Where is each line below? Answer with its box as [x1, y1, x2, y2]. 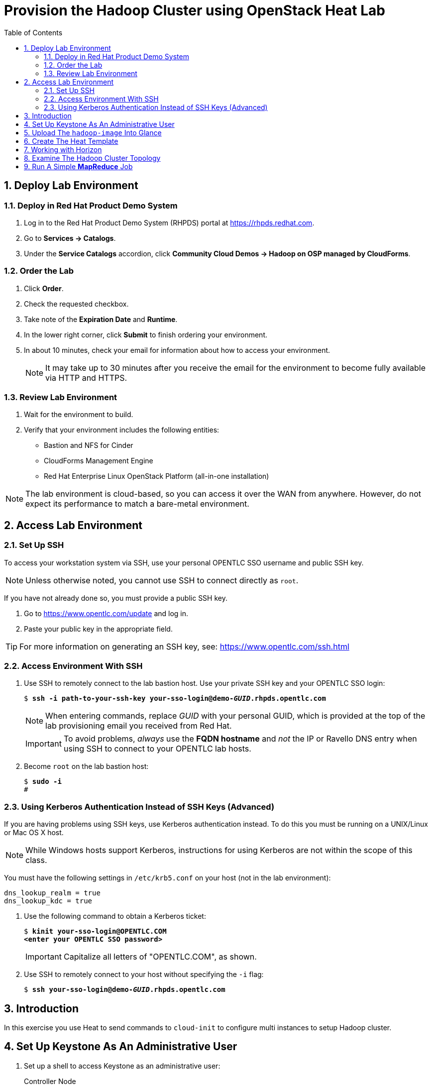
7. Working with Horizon [24, 145, 102, 154]
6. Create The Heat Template [24, 136, 118, 145]
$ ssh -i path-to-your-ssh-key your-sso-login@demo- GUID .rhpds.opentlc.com [24, 694, 326, 703]
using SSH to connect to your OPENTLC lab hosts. [63, 744, 251, 754]
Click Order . [24, 284, 64, 293]
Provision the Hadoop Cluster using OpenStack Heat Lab [4, 2, 385, 19]
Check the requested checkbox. [24, 299, 129, 308]
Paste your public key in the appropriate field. [24, 624, 173, 633]
